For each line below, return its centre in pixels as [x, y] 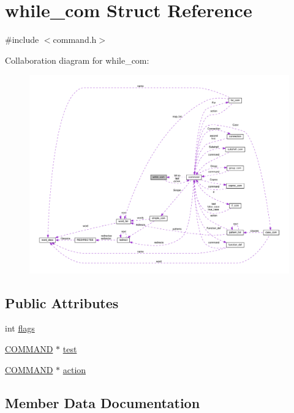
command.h [75, 40]
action [74, 369]
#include [22, 40]
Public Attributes [62, 302]
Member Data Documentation [103, 402]
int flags [20, 328]
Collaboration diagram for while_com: [77, 60]
